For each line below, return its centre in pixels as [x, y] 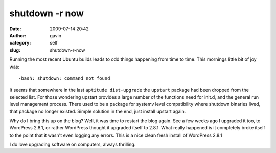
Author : [18, 35]
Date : [15, 29]
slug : [15, 50]
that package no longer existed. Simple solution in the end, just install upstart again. [98, 111]
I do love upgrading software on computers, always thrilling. [73, 145]
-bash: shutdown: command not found [64, 78]
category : [20, 43]
